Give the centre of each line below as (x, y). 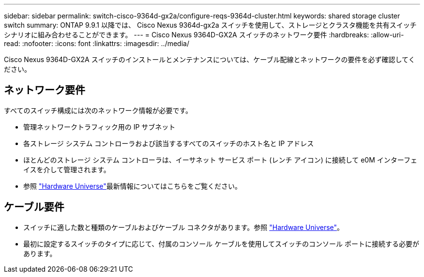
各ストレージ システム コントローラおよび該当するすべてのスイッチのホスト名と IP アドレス (169, 143)
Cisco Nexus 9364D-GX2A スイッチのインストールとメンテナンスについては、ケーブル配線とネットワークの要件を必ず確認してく (210, 59)
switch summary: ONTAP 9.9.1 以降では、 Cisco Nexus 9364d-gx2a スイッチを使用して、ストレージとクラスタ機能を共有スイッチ (210, 25)
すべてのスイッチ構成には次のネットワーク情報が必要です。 (98, 110)
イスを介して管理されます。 (67, 169)
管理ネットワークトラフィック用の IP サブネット (99, 127)
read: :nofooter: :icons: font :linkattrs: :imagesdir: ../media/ (97, 43)
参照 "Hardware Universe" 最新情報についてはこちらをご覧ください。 (133, 186)
